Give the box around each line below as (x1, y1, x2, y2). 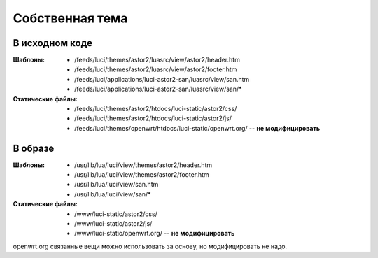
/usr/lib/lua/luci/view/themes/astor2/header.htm (74, 161, 213, 169)
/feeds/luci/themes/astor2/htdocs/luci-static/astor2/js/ (74, 114, 232, 122)
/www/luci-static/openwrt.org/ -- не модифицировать (74, 229, 235, 238)
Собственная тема (13, 10, 128, 26)
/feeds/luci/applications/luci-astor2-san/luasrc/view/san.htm (74, 75, 250, 83)
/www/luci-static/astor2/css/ (74, 210, 157, 218)
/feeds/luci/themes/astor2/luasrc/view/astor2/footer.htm (74, 65, 237, 73)
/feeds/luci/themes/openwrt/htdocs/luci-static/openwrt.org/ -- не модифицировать (74, 124, 321, 132)
